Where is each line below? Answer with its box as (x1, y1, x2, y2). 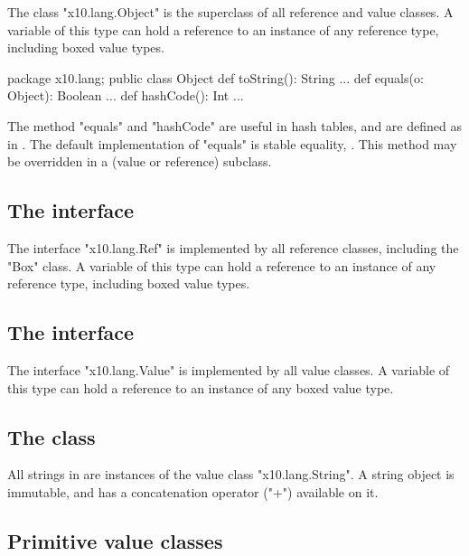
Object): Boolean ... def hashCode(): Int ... (7, 86, 244, 105)
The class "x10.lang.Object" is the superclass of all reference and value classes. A (7, 3, 454, 21)
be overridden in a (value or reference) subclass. (7, 152, 272, 171)
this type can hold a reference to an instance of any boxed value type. (7, 378, 394, 397)
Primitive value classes (7, 526, 223, 554)
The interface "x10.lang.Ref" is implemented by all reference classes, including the (7, 238, 459, 257)
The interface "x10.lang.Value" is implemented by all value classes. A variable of (7, 360, 450, 379)
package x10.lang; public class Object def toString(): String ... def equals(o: (7, 68, 424, 87)
